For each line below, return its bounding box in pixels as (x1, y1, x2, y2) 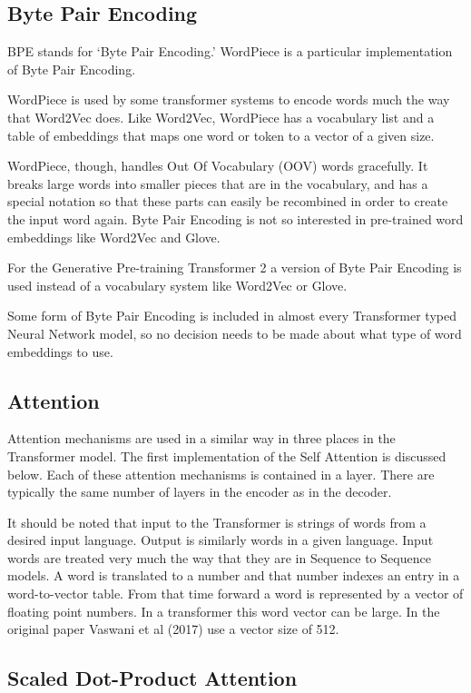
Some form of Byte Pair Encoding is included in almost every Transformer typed (7, 306, 456, 325)
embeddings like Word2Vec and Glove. (7, 227, 221, 246)
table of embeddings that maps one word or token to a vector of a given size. (7, 125, 435, 144)
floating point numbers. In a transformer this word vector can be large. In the (7, 601, 440, 620)
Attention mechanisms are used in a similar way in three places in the (7, 429, 396, 448)
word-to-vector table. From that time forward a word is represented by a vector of (7, 584, 464, 603)
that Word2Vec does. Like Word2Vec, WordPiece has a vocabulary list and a (7, 107, 435, 126)
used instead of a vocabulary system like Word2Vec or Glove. (7, 275, 348, 294)
